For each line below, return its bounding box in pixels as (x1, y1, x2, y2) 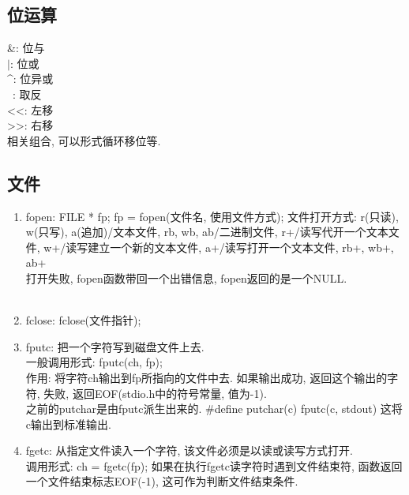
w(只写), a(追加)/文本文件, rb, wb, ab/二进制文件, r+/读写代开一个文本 (25, 223, 388, 240)
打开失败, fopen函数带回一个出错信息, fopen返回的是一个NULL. (25, 269, 347, 286)
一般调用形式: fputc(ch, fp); (25, 354, 163, 370)
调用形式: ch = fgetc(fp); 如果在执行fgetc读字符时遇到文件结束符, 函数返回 (25, 457, 403, 474)
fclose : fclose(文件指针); (25, 312, 141, 328)
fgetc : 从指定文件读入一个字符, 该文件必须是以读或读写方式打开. (25, 442, 353, 459)
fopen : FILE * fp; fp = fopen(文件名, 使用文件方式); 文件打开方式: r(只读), (25, 208, 399, 224)
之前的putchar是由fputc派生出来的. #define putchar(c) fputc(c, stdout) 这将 (25, 400, 403, 417)
